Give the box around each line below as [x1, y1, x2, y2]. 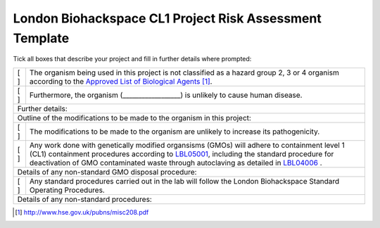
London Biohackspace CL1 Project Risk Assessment [13, 11, 322, 26]
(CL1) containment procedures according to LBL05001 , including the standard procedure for [29, 148, 334, 158]
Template [13, 30, 70, 46]
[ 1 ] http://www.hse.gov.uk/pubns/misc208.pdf [15, 208, 149, 216]
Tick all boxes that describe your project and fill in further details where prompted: [13, 55, 252, 63]
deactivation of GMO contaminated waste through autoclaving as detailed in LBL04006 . [29, 158, 323, 167]
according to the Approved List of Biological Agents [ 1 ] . [29, 76, 213, 86]
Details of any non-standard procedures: [17, 194, 153, 204]
